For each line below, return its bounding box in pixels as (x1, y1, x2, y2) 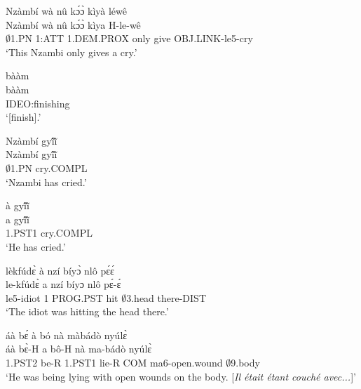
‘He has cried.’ (6, 239, 66, 253)
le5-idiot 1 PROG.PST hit (6, 290, 118, 305)
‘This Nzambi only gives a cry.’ (6, 44, 137, 59)
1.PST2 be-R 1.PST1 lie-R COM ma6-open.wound (6, 355, 223, 370)
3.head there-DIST (126, 290, 206, 305)
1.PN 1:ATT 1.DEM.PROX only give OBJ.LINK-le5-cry (11, 31, 253, 46)
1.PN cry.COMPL (11, 160, 88, 175)
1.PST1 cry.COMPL (6, 225, 93, 240)
